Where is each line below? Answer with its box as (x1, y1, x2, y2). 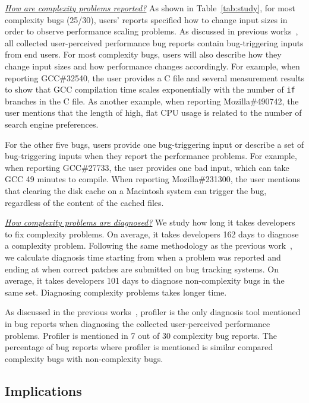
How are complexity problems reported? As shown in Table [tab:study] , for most (5, 2, 295, 14)
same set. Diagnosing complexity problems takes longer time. (5, 285, 227, 298)
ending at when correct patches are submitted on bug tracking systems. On (5, 262, 279, 275)
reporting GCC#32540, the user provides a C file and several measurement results (5, 71, 305, 84)
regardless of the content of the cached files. (5, 196, 164, 208)
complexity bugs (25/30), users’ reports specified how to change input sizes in (5, 13, 288, 26)
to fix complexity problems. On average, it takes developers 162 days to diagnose (5, 227, 299, 240)
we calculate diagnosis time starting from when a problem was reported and (5, 250, 281, 263)
